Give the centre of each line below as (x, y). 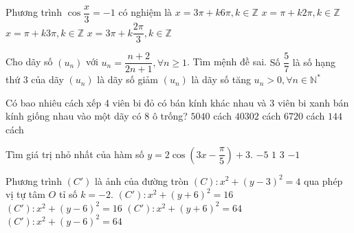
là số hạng (314, 62)
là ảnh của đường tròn (142, 180)
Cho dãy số (29, 62)
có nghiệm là (145, 12)
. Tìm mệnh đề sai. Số (234, 62)
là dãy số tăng (221, 79)
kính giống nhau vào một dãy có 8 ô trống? (97, 116)
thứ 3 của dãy (35, 79)
